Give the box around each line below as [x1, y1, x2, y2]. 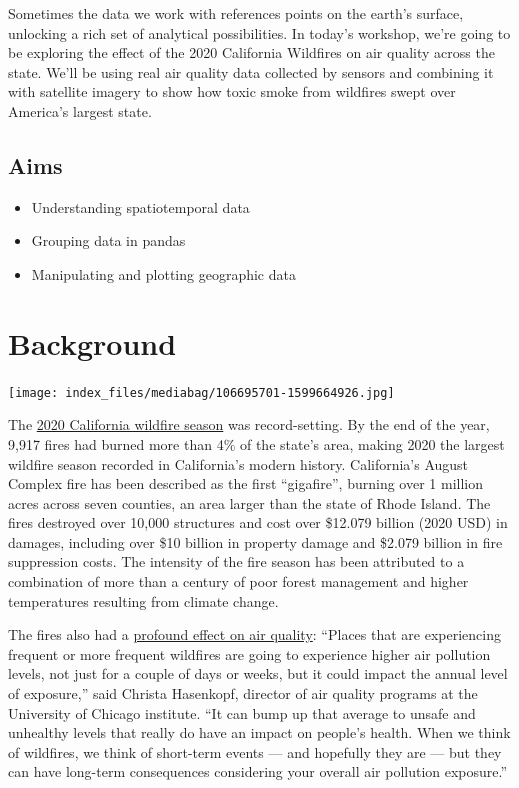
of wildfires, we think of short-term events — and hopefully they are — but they [8, 741, 502, 762]
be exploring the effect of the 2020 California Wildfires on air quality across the [8, 42, 495, 63]
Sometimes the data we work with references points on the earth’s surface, [8, 3, 464, 23]
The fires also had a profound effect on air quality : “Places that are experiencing [8, 624, 501, 645]
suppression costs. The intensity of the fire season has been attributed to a [8, 551, 465, 572]
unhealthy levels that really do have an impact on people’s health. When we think [8, 722, 511, 743]
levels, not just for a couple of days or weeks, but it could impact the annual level [8, 663, 508, 684]
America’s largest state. [8, 100, 152, 121]
